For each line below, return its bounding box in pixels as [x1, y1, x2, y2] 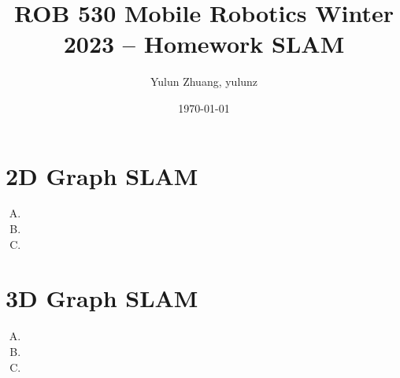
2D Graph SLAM [6, 159, 198, 191]
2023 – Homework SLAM [63, 28, 345, 60]
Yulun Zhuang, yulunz [150, 73, 258, 90]
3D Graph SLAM [6, 282, 198, 314]
